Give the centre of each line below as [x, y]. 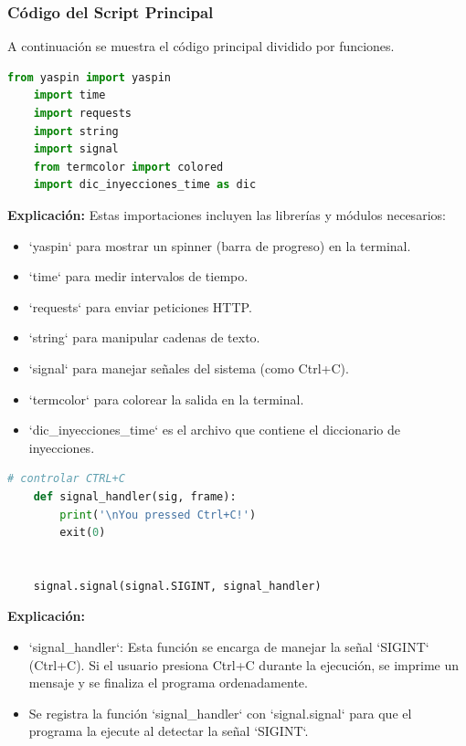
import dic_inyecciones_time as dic [145, 185]
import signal [76, 149]
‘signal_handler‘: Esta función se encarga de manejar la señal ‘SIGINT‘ [229, 647]
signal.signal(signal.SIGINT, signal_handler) [177, 586]
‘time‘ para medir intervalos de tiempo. [138, 276]
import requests [83, 113]
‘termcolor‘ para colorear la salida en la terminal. [166, 399]
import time [69, 95]
